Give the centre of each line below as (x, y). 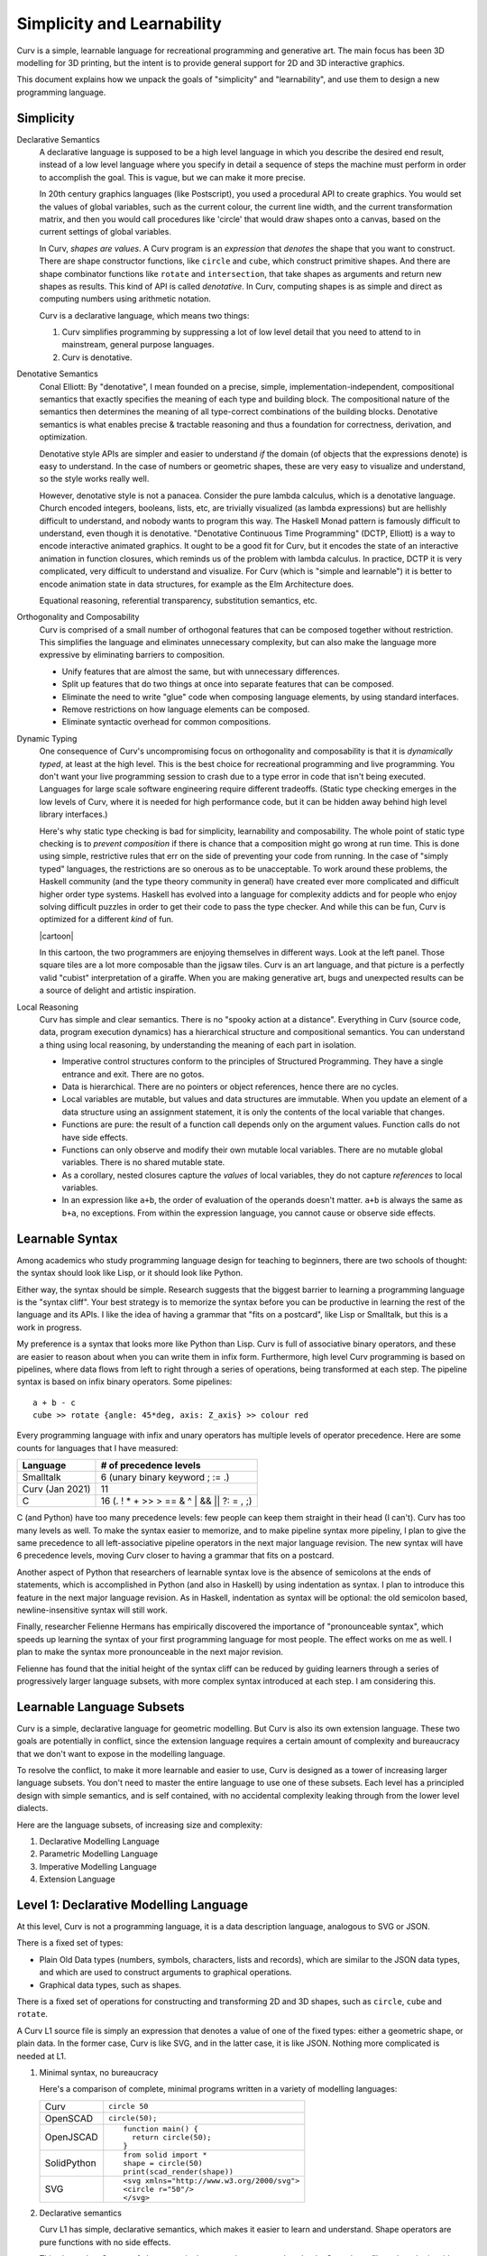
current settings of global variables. (105, 232)
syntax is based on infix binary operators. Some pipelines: (124, 1382)
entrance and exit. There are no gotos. (133, 1074)
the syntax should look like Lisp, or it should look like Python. (130, 1273)
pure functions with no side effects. (105, 2242)
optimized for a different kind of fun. (106, 920)
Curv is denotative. (97, 357)
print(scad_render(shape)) (179, 2172)
